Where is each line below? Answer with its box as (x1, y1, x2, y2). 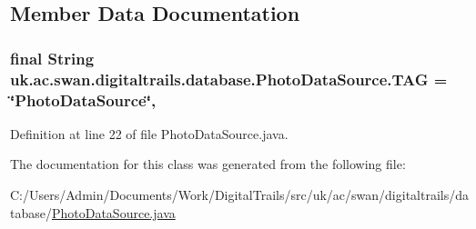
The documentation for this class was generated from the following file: (10, 154, 406, 174)
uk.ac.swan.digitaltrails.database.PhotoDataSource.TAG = (10, 67, 448, 90)
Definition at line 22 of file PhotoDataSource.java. (10, 124, 289, 143)
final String (10, 46, 95, 69)
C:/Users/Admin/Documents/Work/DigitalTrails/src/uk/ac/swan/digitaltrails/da (10, 185, 469, 204)
